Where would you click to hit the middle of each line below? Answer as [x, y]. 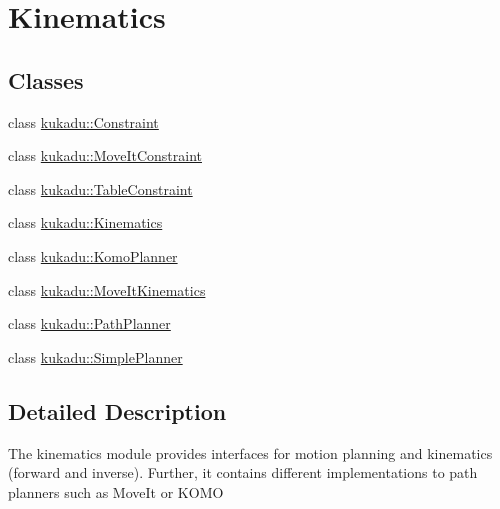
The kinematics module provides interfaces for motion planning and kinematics [250, 452]
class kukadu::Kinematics [85, 222]
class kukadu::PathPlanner [89, 323]
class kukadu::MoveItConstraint [105, 155]
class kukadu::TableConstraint [100, 188]
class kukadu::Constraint [83, 121]
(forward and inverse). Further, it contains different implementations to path [243, 472]
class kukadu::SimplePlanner [95, 356]
